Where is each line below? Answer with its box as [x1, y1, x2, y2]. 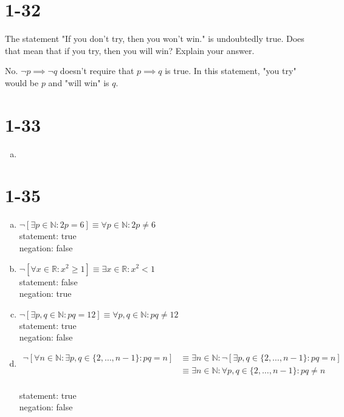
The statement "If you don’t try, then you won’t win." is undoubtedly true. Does [5, 32, 304, 45]
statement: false [19, 275, 78, 288]
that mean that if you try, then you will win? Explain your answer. [5, 44, 255, 56]
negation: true [19, 287, 72, 300]
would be [5, 76, 39, 89]
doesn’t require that [60, 64, 134, 77]
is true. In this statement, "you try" [165, 64, 297, 77]
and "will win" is [48, 76, 109, 89]
